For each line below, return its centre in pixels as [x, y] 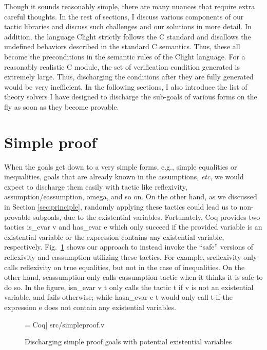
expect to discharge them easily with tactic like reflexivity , [96, 186]
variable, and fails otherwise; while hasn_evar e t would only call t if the [118, 297]
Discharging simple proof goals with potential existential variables [128, 342]
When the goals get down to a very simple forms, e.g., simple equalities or [121, 166]
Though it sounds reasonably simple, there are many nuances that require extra [130, 6]
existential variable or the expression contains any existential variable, [114, 236]
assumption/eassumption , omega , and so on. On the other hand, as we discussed [131, 197]
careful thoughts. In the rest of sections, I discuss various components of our [124, 16]
